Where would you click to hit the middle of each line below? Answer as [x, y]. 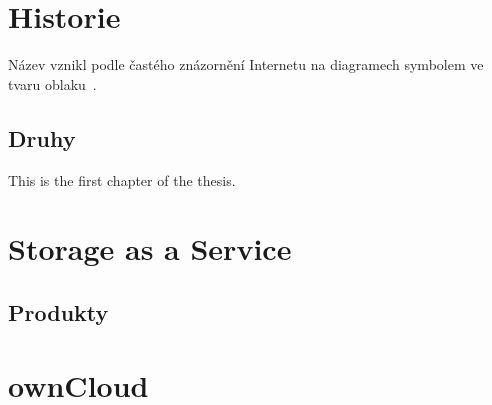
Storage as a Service [150, 248]
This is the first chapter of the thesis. [122, 179]
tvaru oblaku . [52, 83]
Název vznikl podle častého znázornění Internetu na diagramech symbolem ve [246, 64]
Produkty [58, 311]
